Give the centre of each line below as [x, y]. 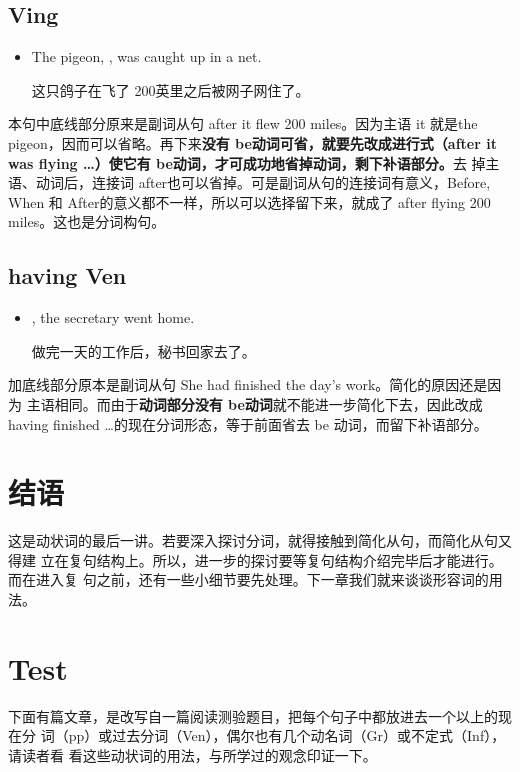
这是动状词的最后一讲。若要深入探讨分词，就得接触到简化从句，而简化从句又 [260, 540]
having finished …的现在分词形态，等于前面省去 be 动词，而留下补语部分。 [248, 423]
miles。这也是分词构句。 [87, 221]
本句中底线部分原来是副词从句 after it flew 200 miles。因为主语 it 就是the [243, 123]
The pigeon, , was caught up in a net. [146, 56]
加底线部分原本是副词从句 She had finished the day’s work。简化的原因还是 [248, 384]
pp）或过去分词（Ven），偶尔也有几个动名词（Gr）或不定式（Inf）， [287, 735]
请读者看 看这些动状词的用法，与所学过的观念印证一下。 [192, 754]
